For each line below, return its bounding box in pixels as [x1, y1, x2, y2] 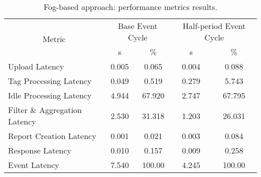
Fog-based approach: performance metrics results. [43, 1, 218, 12]
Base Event [118, 20, 158, 31]
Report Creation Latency [8, 130, 96, 141]
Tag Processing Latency [8, 75, 92, 86]
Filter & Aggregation [8, 104, 82, 115]
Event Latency [8, 159, 59, 170]
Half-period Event [182, 20, 246, 31]
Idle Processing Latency [8, 89, 92, 101]
